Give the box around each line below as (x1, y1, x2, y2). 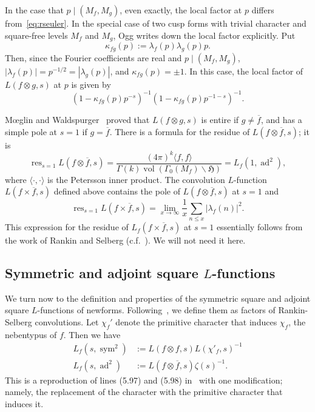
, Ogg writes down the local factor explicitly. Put (113, 28, 296, 41)
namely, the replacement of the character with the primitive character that (5, 385, 283, 398)
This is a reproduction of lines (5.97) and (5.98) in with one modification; (5, 373, 283, 386)
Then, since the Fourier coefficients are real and (5, 51, 182, 64)
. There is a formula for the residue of (109, 125, 250, 138)
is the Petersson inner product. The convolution (47, 173, 225, 185)
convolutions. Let (35, 316, 99, 328)
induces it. (5, 397, 44, 410)
